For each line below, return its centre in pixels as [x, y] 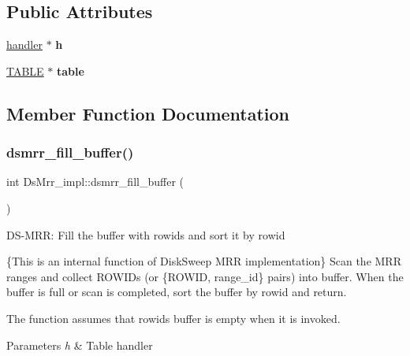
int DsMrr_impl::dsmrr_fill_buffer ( [95, 182]
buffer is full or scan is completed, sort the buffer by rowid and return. [177, 292]
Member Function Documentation [148, 113]
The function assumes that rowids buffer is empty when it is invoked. [173, 318]
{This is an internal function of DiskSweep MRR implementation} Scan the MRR [204, 261]
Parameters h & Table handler [80, 345]
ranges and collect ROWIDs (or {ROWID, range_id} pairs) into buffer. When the [205, 276]
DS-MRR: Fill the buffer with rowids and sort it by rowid [146, 234]
